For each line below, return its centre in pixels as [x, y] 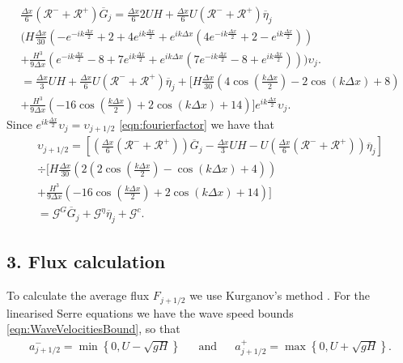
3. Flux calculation [86, 261]
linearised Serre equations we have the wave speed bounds [150, 312]
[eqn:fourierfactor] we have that [197, 124]
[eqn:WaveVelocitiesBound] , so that [93, 329]
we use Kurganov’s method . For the [280, 295]
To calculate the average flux [78, 295]
